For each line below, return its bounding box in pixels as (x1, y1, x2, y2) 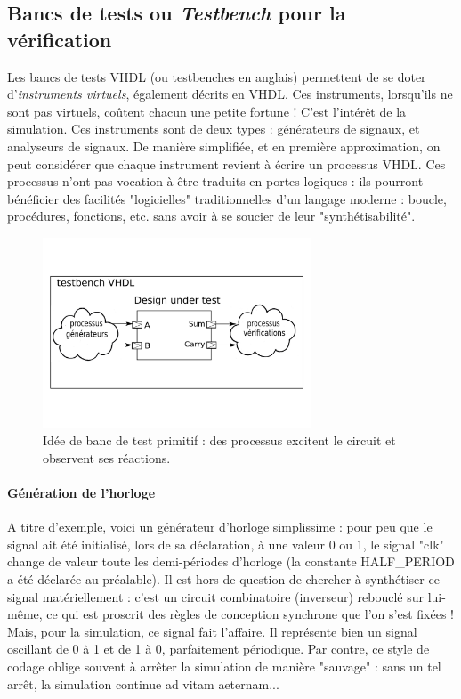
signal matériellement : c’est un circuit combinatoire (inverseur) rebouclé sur (7, 587, 425, 606)
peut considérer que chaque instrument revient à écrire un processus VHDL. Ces (7, 154, 446, 173)
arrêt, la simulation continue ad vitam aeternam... (7, 674, 279, 693)
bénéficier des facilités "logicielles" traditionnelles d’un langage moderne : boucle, (7, 189, 447, 207)
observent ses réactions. (43, 448, 171, 467)
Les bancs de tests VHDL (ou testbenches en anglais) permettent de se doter (7, 67, 426, 85)
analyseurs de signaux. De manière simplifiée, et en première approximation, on (7, 136, 441, 155)
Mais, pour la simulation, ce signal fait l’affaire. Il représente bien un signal (7, 622, 417, 640)
